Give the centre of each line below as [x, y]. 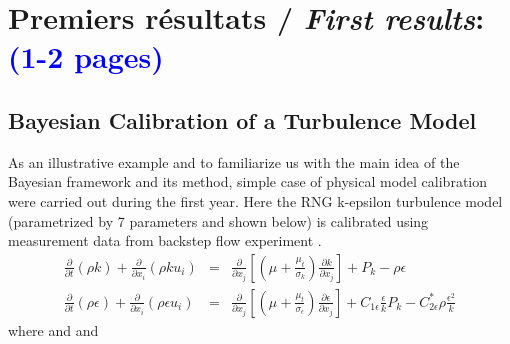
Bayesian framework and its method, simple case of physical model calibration [248, 181]
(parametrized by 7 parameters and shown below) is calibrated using [218, 220]
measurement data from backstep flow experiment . [165, 240]
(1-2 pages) [86, 56]
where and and [53, 329]
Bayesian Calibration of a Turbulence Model [242, 119]
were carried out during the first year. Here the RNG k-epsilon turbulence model [255, 200]
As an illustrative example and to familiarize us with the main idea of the [234, 161]
